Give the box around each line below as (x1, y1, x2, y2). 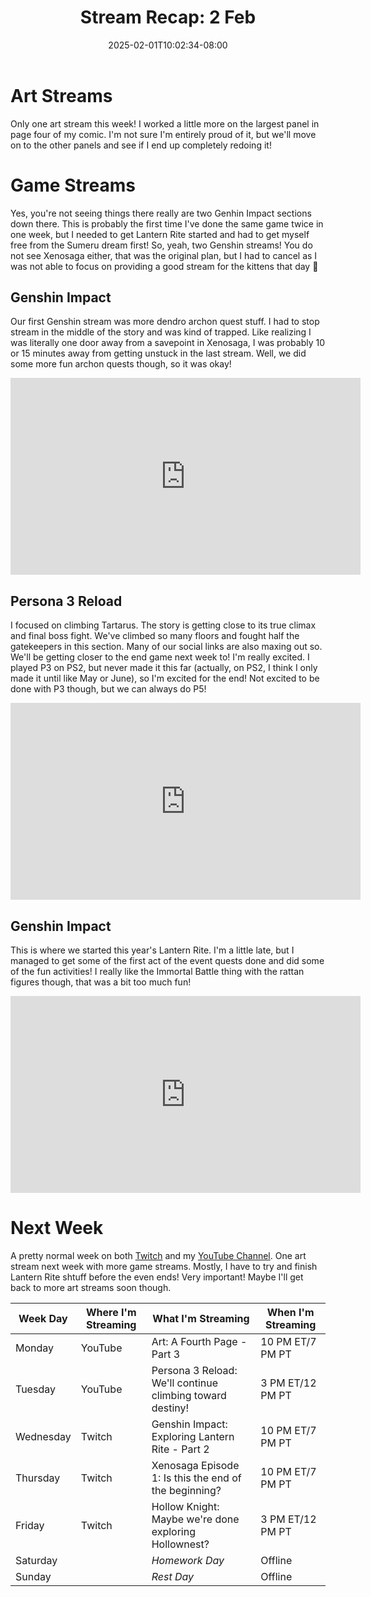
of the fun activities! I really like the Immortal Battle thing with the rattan (10, 966, 305, 978)
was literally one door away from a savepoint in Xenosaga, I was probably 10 (10, 337, 326, 349)
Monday (15, 1341, 55, 1355)
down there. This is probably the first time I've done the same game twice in (10, 217, 324, 230)
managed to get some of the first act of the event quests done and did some (10, 955, 325, 967)
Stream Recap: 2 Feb (79, 6, 257, 29)
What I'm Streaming (152, 1312, 250, 1325)
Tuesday (15, 1382, 56, 1396)
